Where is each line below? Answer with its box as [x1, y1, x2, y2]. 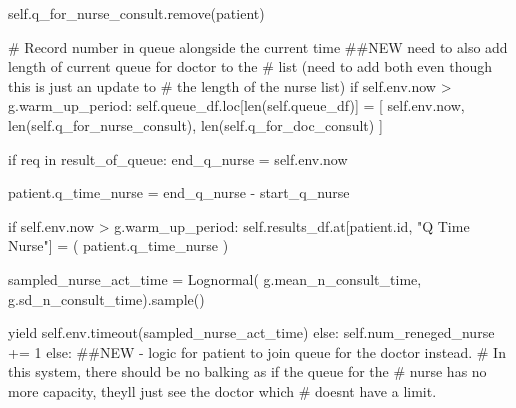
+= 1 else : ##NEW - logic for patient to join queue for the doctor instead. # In [8, 341, 506, 362]
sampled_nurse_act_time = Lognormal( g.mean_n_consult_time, [8, 268, 422, 289]
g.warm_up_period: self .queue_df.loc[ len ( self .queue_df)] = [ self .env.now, [8, 95, 465, 116]
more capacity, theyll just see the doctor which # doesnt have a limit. [8, 380, 437, 401]
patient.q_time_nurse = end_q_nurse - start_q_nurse [8, 182, 350, 203]
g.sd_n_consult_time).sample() [8, 288, 205, 309]
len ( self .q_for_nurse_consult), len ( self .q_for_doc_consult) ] [8, 114, 383, 135]
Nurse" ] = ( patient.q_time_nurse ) [8, 235, 229, 256]
